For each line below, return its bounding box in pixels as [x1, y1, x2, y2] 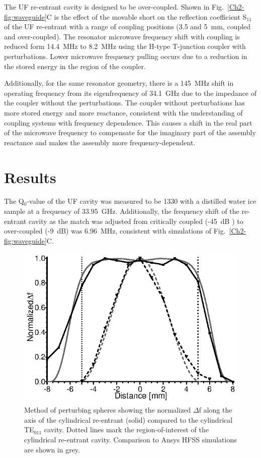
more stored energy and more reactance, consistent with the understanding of [4, 107, 243, 118]
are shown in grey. [24, 444, 80, 454]
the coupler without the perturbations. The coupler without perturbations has [4, 97, 245, 108]
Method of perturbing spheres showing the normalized [24, 405, 191, 415]
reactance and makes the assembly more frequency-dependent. [4, 137, 196, 147]
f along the [199, 405, 232, 415]
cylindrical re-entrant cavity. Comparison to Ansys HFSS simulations [24, 434, 237, 444]
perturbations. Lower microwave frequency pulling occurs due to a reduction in [4, 50, 247, 61]
